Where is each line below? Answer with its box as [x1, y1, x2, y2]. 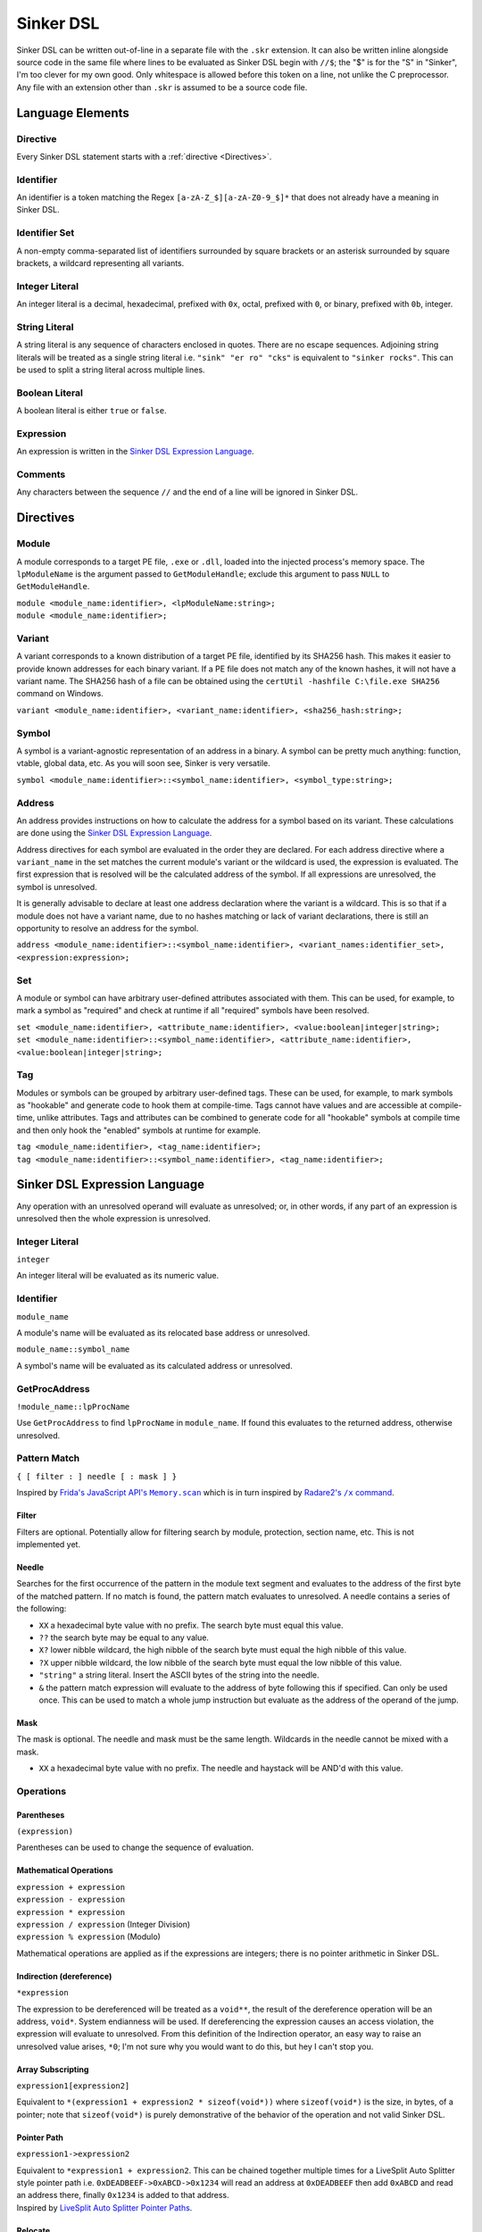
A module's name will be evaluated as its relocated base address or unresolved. [16, 1327, 311, 1338]
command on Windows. [16, 688, 104, 699]
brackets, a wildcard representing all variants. [16, 257, 185, 268]
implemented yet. [16, 1538, 80, 1549]
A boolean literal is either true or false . [16, 405, 167, 416]
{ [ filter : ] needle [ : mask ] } [16, 1471, 178, 1481]
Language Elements [16, 105, 129, 121]
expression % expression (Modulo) [16, 1931, 161, 1942]
